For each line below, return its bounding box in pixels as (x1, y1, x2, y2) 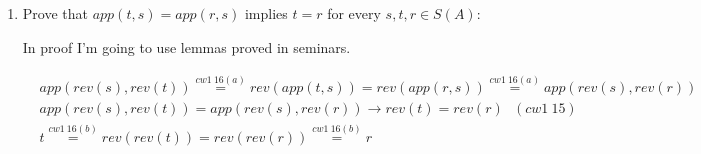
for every (327, 3, 381, 23)
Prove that (22, 3, 88, 23)
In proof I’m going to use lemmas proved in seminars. (22, 36, 351, 57)
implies (244, 3, 288, 23)
